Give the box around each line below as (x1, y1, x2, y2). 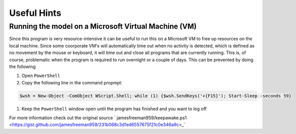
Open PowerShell (21, 72, 60, 79)
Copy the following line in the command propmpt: (21, 79, 122, 85)
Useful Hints (9, 7, 61, 18)
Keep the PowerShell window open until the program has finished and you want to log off (21, 106, 207, 112)
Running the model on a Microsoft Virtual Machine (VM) (9, 22, 197, 31)
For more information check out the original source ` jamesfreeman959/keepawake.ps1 (9, 115, 187, 121)
